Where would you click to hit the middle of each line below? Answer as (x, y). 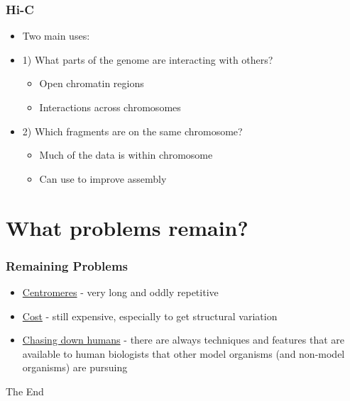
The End (25, 391)
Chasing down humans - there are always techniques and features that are (183, 340)
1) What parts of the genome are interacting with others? (148, 59)
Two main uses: (56, 36)
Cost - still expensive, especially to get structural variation (150, 316)
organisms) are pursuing (75, 367)
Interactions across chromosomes (110, 107)
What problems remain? (127, 227)
